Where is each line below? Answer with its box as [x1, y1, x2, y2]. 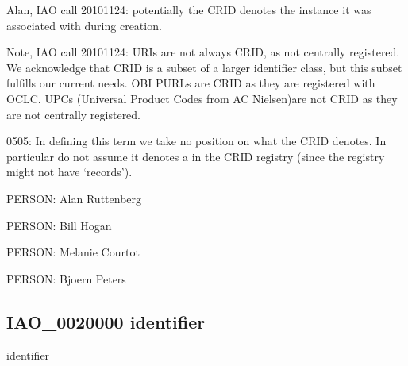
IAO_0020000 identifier [6, 309, 206, 333]
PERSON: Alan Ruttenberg [6, 190, 142, 206]
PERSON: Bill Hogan [6, 217, 112, 233]
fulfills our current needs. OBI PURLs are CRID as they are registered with [6, 75, 375, 91]
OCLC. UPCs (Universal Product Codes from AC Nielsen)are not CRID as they [6, 90, 398, 106]
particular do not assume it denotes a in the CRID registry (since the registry [6, 148, 385, 164]
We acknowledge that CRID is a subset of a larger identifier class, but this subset [6, 59, 402, 75]
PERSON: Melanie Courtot [6, 244, 140, 260]
